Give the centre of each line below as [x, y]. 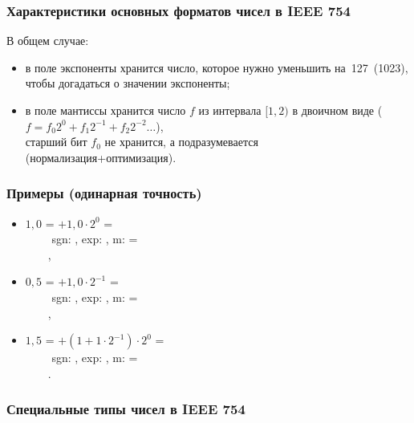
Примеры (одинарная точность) [104, 193]
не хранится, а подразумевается [181, 142]
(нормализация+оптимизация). [101, 157]
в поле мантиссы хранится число [106, 110]
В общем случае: [48, 41]
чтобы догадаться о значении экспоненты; [128, 83]
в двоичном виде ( [337, 110]
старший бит [56, 142]
